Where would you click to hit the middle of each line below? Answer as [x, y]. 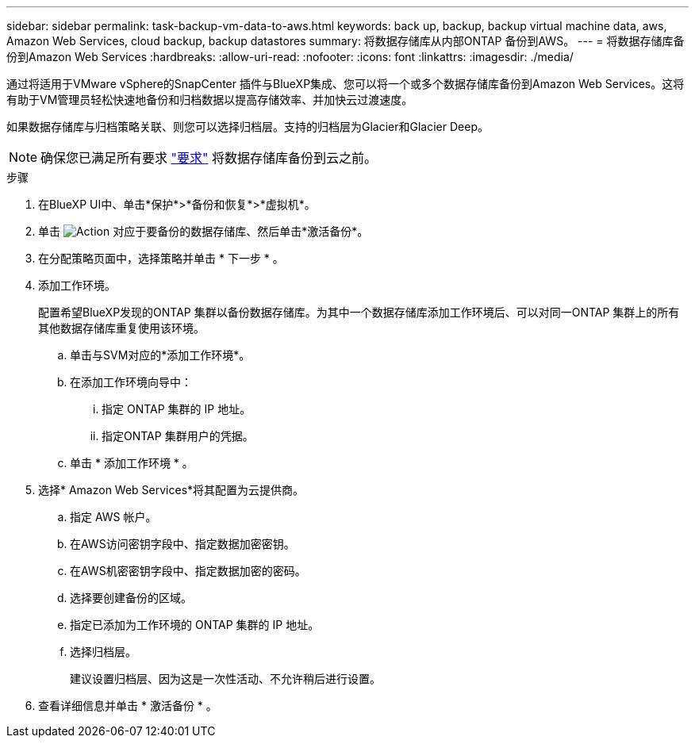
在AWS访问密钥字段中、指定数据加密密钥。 [182, 544]
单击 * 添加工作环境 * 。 [132, 463]
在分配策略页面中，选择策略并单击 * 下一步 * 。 [161, 258]
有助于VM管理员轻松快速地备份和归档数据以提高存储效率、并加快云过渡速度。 [210, 100]
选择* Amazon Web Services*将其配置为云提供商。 [171, 490]
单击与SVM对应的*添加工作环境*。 [160, 355]
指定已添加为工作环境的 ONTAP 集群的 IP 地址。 [195, 625]
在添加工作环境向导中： [131, 382]
